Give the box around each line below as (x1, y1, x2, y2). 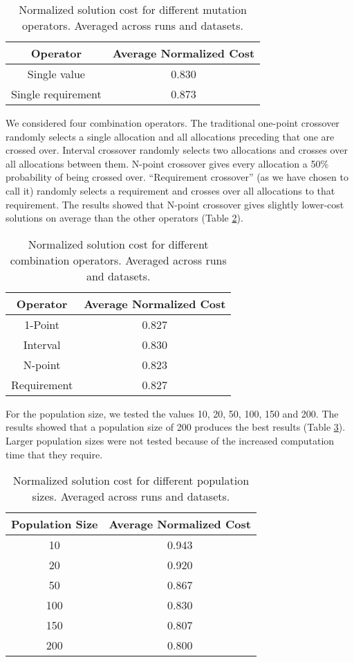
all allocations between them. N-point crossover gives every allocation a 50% (6, 156, 329, 170)
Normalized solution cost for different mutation (19, 1, 247, 17)
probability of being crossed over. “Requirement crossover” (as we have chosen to (6, 170, 348, 184)
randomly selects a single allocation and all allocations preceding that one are (6, 129, 335, 143)
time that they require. (6, 447, 103, 461)
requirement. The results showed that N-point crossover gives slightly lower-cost (6, 197, 344, 211)
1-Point (24, 316, 60, 332)
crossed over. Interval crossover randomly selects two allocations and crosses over (6, 143, 348, 157)
